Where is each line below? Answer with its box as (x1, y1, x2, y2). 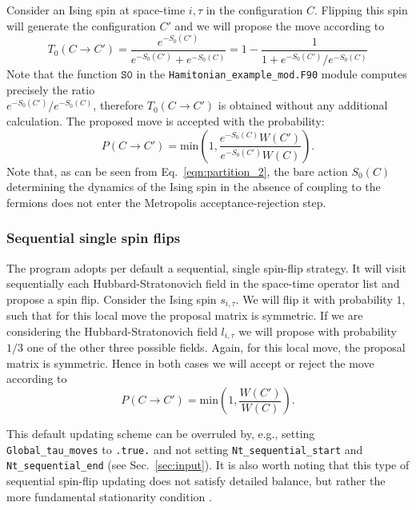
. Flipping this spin (314, 2, 408, 18)
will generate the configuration (6, 17, 156, 34)
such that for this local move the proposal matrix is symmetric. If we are (6, 307, 363, 324)
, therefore (93, 97, 144, 114)
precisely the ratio (6, 81, 95, 98)
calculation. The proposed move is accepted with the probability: (6, 112, 325, 129)
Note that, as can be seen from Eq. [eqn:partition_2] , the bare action (6, 162, 348, 179)
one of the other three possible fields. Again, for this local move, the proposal (26, 339, 406, 356)
